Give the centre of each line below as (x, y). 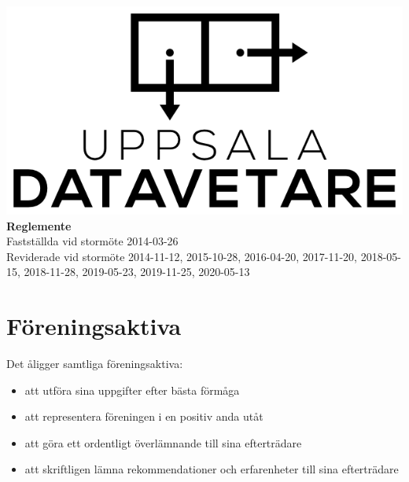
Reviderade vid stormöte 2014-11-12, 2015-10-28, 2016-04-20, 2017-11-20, (182, 256)
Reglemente (39, 225)
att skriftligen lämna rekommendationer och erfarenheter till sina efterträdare (212, 469)
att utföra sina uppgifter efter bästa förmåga (132, 390)
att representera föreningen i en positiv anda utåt (144, 416)
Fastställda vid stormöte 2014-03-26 (92, 241)
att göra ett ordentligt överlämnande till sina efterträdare (163, 442)
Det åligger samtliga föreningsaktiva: (95, 364)
